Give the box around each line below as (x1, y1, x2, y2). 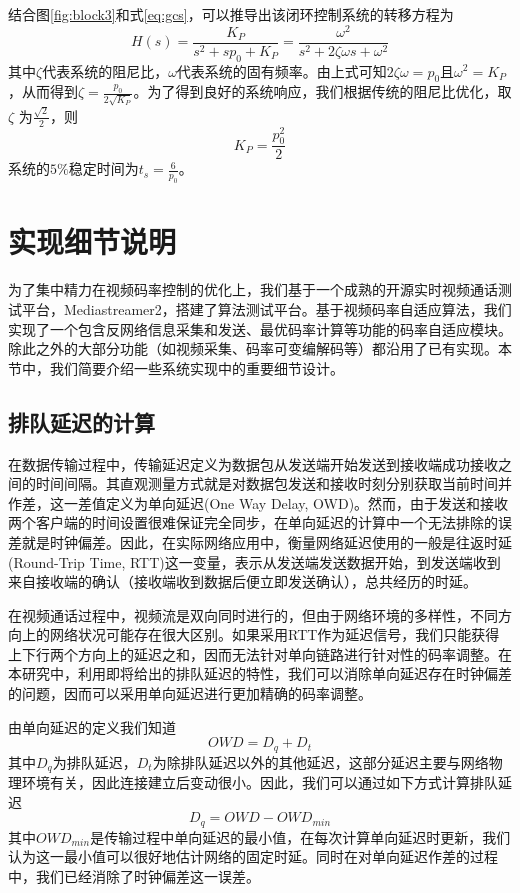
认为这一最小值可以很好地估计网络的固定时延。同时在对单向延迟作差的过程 (8, 846, 498, 867)
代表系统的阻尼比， (42, 60, 169, 81)
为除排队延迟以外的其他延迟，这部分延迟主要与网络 (152, 751, 489, 772)
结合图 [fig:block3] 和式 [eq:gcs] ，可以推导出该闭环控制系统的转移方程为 (8, 4, 454, 24)
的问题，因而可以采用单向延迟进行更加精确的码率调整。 (8, 683, 372, 704)
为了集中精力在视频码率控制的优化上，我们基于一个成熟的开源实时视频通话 (8, 279, 498, 300)
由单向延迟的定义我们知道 (8, 716, 176, 737)
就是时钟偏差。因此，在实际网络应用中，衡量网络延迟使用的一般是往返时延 (21, 531, 512, 552)
